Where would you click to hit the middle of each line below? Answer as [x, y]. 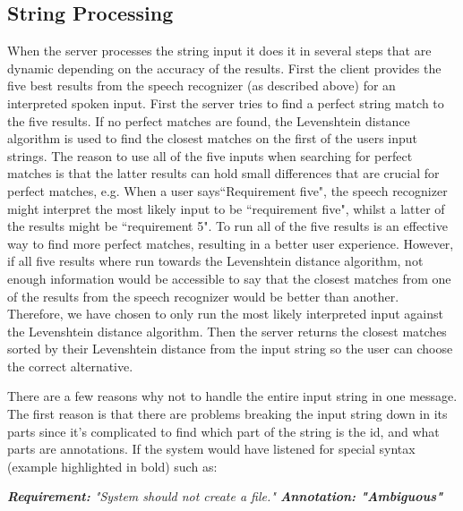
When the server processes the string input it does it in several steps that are [219, 51]
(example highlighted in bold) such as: [112, 466]
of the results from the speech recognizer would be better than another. [203, 296]
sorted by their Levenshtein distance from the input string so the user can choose [230, 349]
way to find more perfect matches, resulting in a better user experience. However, [231, 243]
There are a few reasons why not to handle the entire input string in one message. [232, 396]
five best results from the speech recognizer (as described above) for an [201, 85]
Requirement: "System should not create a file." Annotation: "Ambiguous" [225, 496]
